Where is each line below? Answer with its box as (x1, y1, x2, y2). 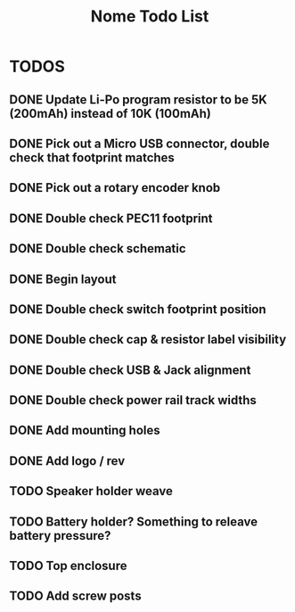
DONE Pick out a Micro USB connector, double (9, 136, 270, 151)
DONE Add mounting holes (9, 423, 160, 438)
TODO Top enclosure (9, 558, 127, 574)
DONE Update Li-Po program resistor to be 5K (9, 92, 267, 107)
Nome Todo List (90, 6, 209, 27)
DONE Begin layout (9, 271, 117, 286)
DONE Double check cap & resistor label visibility (9, 332, 287, 347)
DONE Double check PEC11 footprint (9, 211, 213, 226)
